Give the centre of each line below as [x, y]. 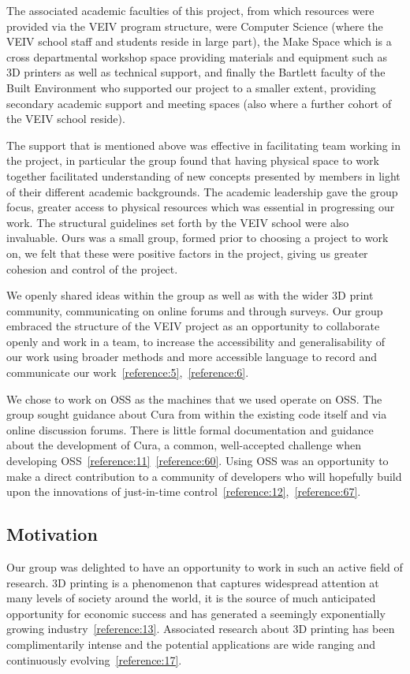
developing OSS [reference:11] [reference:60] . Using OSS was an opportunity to [198, 461]
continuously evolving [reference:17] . [94, 659]
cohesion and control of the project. [92, 268]
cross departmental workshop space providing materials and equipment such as [197, 56]
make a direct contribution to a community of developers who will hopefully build [204, 476]
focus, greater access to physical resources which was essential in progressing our [201, 207]
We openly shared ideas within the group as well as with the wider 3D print [190, 295]
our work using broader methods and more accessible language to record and [192, 357]
